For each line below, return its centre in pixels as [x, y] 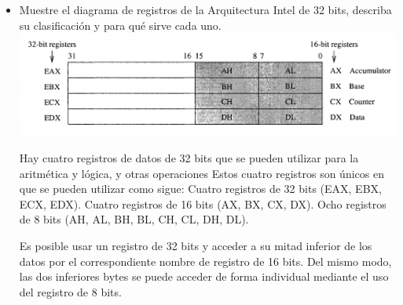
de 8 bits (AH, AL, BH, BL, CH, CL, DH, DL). [134, 219]
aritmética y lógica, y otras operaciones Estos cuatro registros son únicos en [201, 173]
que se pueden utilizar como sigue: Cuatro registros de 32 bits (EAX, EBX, [200, 189]
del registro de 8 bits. [70, 291]
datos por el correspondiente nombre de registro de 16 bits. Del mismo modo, [205, 261]
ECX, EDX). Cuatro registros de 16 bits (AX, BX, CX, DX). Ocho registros [203, 203]
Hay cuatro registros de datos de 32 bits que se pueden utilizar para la [189, 158]
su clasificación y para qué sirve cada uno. [120, 25]
